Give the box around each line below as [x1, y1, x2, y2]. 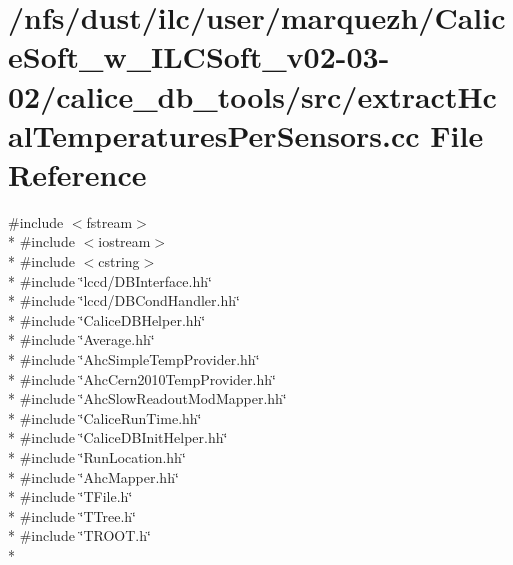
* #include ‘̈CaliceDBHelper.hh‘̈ [8, 309, 206, 330]
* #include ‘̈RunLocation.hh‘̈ [8, 447, 186, 467]
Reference [8, 153, 147, 194]
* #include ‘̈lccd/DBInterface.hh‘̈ [8, 270, 212, 291]
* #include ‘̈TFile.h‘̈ [8, 486, 133, 507]
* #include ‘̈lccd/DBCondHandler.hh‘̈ [8, 290, 240, 311]
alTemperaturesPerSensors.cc [8, 114, 420, 155]
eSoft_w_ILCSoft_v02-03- [8, 36, 390, 77]
